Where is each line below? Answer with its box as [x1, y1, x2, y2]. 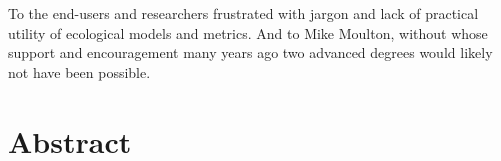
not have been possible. [8, 61, 151, 82]
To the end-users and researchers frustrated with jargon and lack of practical [8, 3, 479, 23]
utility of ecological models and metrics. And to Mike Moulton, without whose [8, 22, 488, 43]
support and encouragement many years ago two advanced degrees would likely [8, 42, 493, 63]
